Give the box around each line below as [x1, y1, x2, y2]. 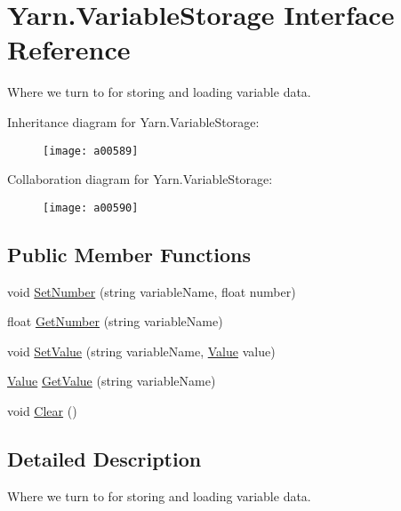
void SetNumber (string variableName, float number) [7, 282, 296, 300]
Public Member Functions [7, 240, 251, 267]
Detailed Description [7, 444, 202, 472]
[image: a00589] [43, 144, 139, 157]
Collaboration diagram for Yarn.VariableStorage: [7, 170, 273, 188]
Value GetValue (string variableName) [7, 371, 216, 390]
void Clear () [7, 401, 77, 419]
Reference [7, 31, 131, 68]
